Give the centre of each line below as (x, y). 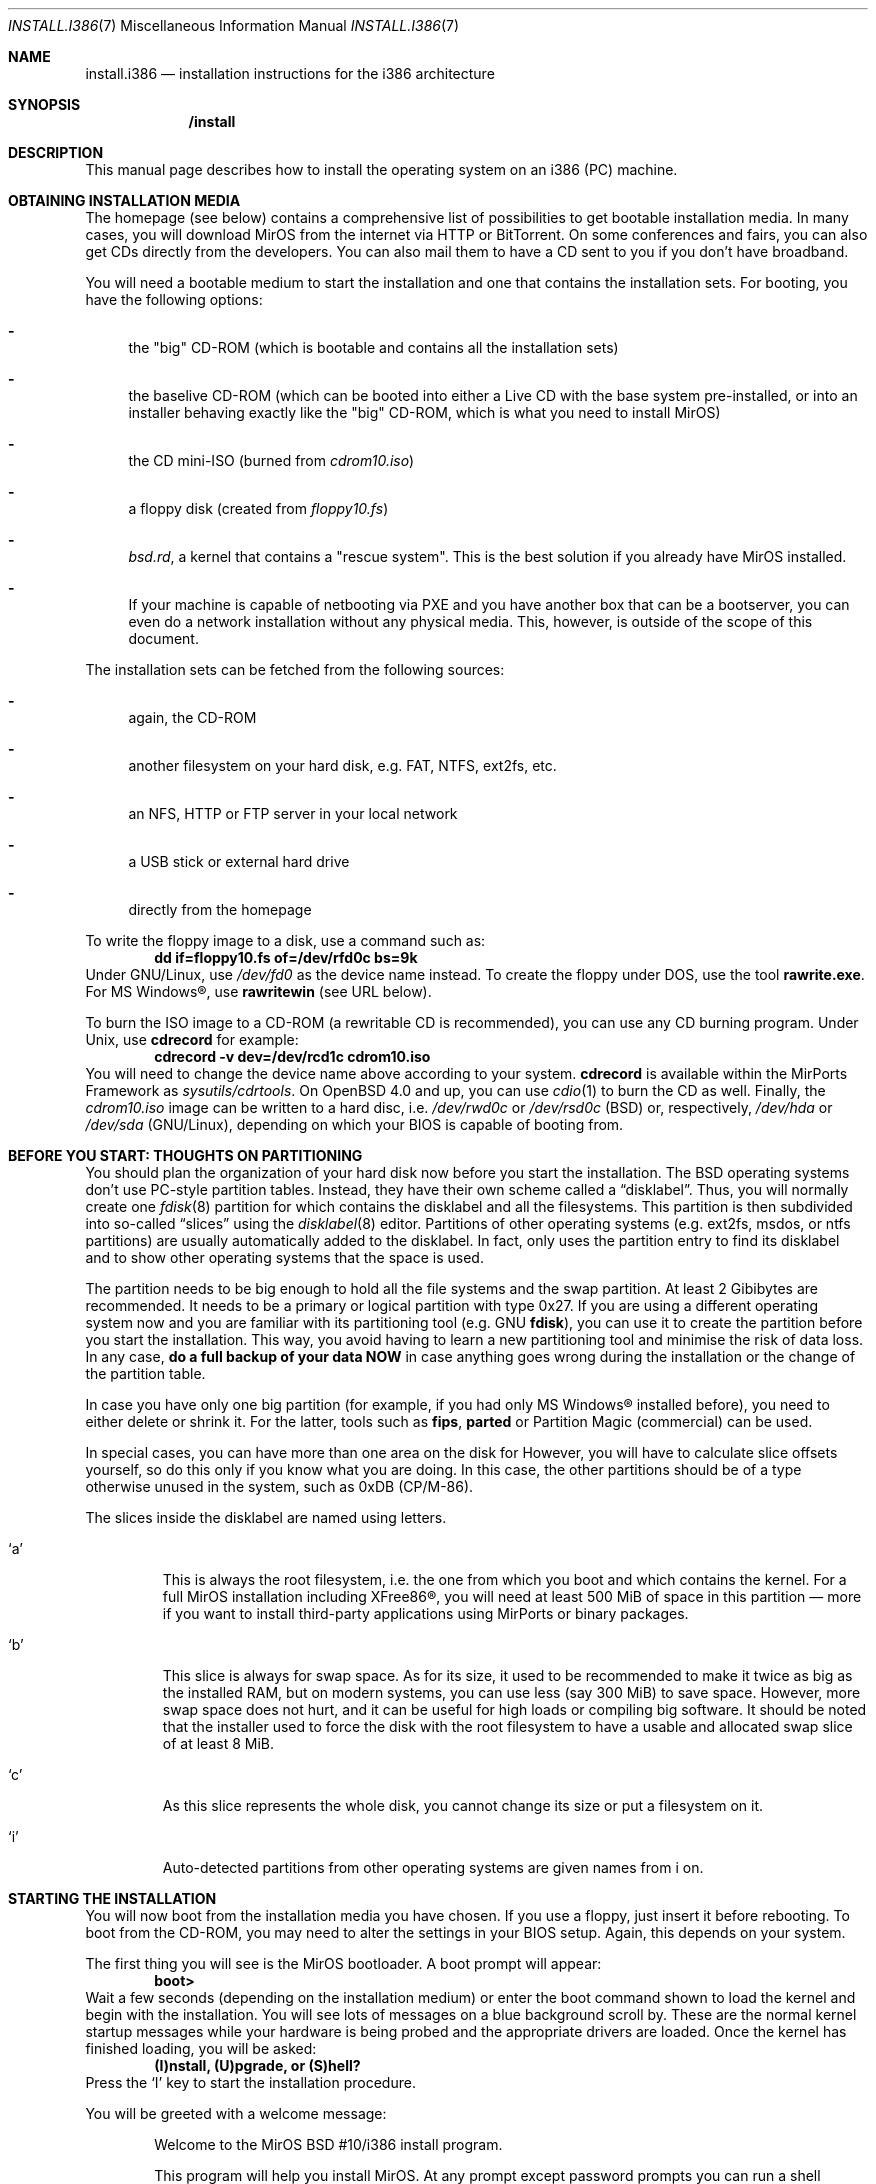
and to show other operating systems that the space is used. (284, 1257)
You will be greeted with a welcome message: (236, 2113)
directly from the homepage (220, 909)
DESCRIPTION (56, 152)
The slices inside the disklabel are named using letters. (266, 1517)
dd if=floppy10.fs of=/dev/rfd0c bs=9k (286, 957)
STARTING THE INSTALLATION (112, 1898)
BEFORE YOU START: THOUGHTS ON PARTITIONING (185, 1155)
